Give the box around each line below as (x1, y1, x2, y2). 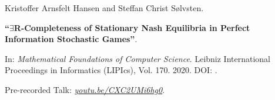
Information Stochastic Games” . (5, 33, 137, 45)
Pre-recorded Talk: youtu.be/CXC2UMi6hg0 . (5, 83, 165, 95)
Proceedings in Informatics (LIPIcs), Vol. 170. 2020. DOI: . (5, 64, 217, 76)
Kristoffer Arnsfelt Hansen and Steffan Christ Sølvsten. (5, 2, 204, 13)
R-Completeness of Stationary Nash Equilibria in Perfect (14, 21, 250, 33)
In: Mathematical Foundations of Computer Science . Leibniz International (5, 52, 271, 64)
